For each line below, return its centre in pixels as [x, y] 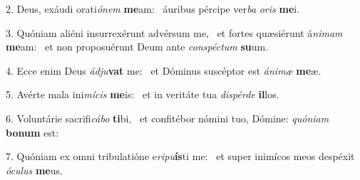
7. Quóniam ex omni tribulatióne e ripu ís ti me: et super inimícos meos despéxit [180, 156]
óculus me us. [34, 170]
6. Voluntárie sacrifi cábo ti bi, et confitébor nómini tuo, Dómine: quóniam [168, 118]
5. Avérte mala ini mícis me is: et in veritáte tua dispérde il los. [143, 94]
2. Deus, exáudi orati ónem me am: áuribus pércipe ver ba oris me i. [153, 9]
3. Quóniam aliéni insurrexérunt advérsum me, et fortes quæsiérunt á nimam [174, 32]
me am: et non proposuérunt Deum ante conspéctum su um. [137, 47]
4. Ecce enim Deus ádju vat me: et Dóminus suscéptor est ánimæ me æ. [164, 70]
